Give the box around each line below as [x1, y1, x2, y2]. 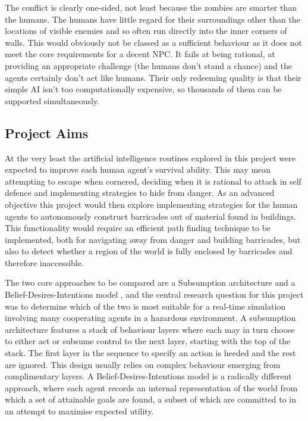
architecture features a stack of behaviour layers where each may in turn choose [5, 323, 295, 335]
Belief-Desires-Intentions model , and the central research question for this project [5, 288, 304, 301]
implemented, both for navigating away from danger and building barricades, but [5, 233, 301, 245]
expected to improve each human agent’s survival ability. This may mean [5, 163, 271, 176]
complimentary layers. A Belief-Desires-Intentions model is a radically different [5, 370, 292, 382]
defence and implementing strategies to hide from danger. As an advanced [5, 186, 275, 199]
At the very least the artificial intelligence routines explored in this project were [5, 151, 296, 164]
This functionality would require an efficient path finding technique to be [5, 222, 271, 234]
